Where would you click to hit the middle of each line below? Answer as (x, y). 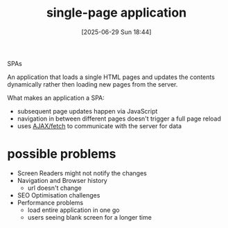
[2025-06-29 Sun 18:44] (116, 32)
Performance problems (50, 202)
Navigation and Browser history (62, 180)
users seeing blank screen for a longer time (90, 217)
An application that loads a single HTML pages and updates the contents (111, 77)
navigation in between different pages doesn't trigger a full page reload (119, 119)
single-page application (116, 13)
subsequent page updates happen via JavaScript (87, 111)
